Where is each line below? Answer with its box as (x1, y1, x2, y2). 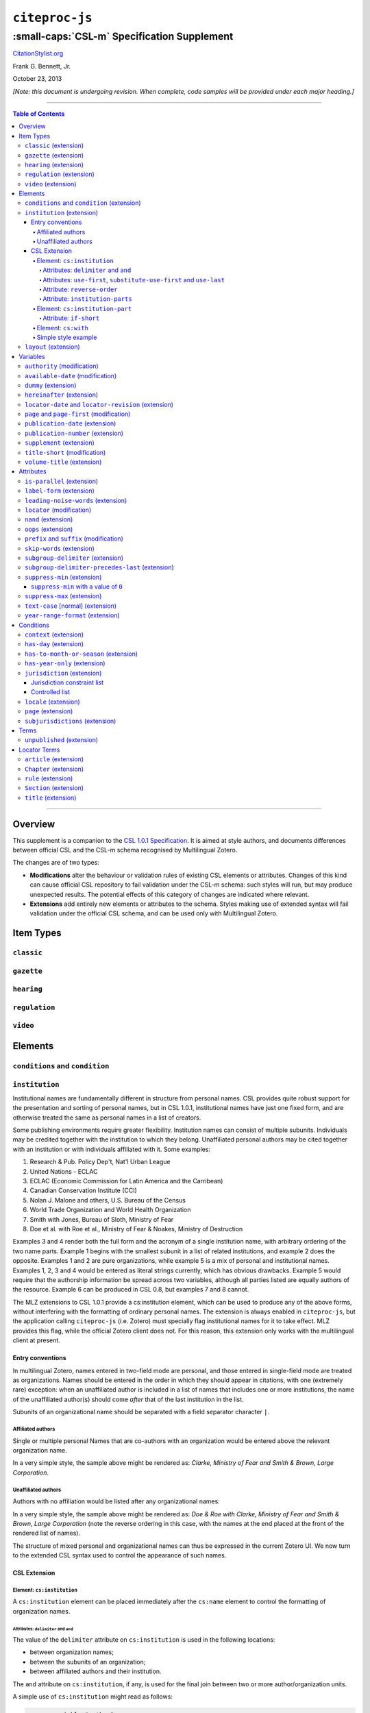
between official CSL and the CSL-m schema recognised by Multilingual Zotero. (12, 846, 238, 854)
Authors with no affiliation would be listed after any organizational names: (12, 1497, 221, 1505)
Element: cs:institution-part (36, 304, 132, 312)
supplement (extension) (25, 439, 95, 447)
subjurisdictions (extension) (25, 717, 116, 725)
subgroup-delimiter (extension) (25, 554, 123, 562)
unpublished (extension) (25, 736, 99, 744)
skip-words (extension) (25, 544, 95, 552)
